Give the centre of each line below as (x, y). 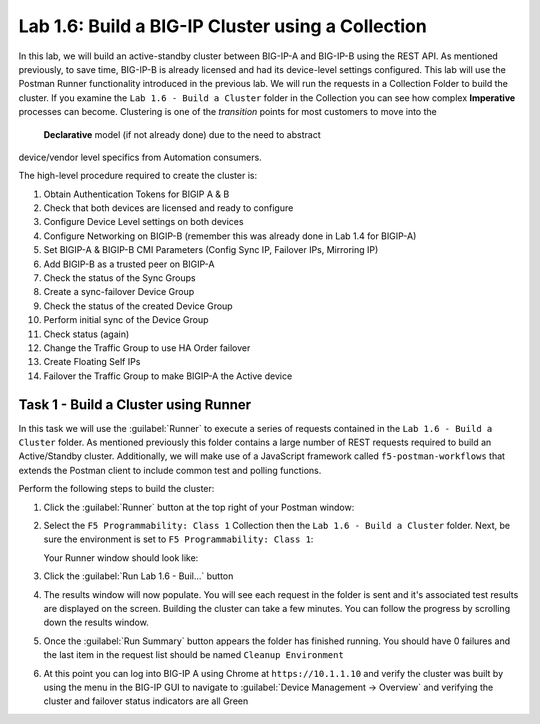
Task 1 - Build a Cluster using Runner (135, 404)
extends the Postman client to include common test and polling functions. (170, 470)
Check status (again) (86, 334)
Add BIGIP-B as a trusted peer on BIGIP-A (129, 264)
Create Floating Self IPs (92, 362)
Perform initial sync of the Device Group (126, 320)
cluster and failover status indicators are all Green (146, 701)
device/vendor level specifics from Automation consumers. (140, 157)
